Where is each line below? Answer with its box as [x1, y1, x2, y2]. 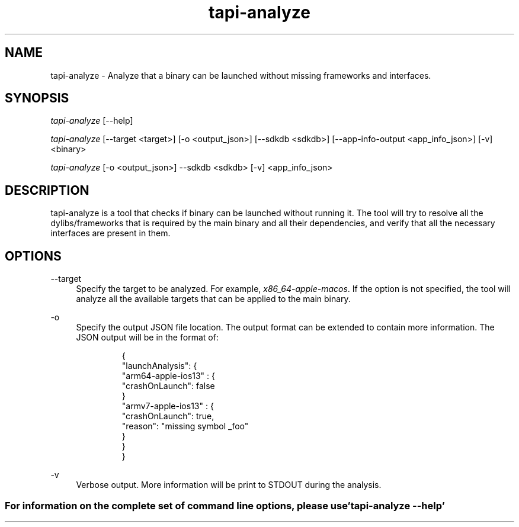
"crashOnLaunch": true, [121, 411, 214, 422]
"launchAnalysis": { [121, 361, 197, 371]
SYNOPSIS [5, 91, 69, 106]
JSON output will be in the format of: [76, 332, 219, 343]
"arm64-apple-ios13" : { [121, 371, 216, 381]
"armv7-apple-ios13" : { [121, 401, 214, 412]
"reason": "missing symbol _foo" [121, 421, 249, 432]
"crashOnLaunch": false [121, 381, 215, 391]
